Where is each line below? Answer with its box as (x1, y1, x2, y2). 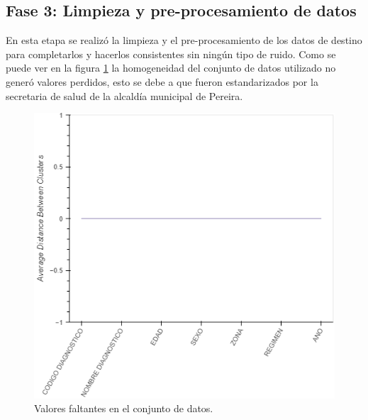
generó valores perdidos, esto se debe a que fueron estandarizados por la (6, 74, 318, 89)
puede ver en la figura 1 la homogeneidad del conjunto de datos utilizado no (6, 60, 336, 75)
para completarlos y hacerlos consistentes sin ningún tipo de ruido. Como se (6, 46, 336, 61)
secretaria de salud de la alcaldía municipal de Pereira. (6, 88, 243, 103)
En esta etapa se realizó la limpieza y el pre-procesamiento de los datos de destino (6, 33, 362, 48)
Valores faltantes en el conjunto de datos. (34, 401, 213, 416)
